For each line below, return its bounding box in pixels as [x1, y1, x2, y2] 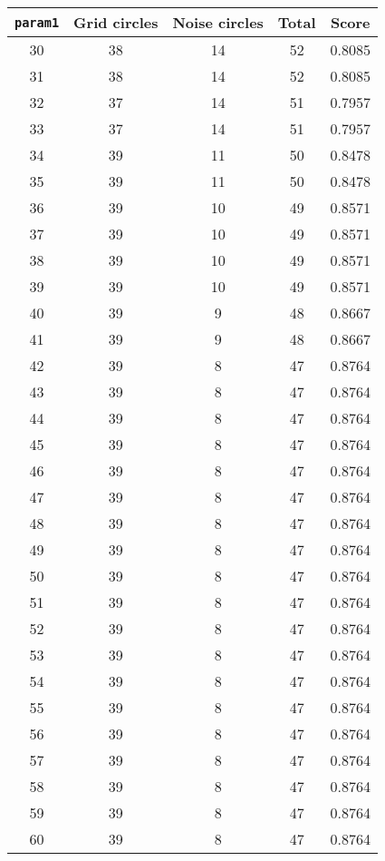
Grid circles [73, 12, 159, 33]
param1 [14, 15, 60, 30]
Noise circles [172, 12, 264, 33]
